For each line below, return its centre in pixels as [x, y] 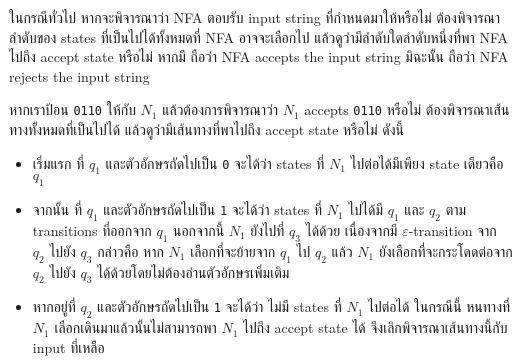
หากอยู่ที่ [54, 306]
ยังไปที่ [267, 230]
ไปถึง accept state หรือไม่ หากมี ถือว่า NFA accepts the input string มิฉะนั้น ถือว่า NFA [259, 56]
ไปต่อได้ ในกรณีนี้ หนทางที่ [439, 306]
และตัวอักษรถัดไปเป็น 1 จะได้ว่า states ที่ [213, 209]
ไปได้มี [365, 209]
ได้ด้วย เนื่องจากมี [351, 230]
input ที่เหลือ [68, 346]
